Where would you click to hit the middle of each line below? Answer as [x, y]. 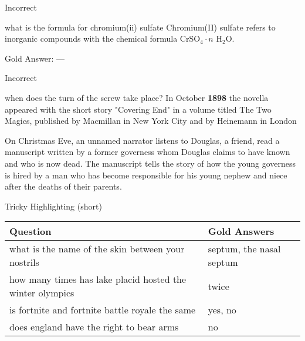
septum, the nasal [244, 249]
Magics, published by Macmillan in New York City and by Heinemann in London [151, 121]
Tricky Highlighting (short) [53, 206]
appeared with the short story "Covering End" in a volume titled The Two [138, 109]
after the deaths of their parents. [63, 186]
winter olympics [42, 293]
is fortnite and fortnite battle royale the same [103, 310]
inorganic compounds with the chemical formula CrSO [103, 38]
